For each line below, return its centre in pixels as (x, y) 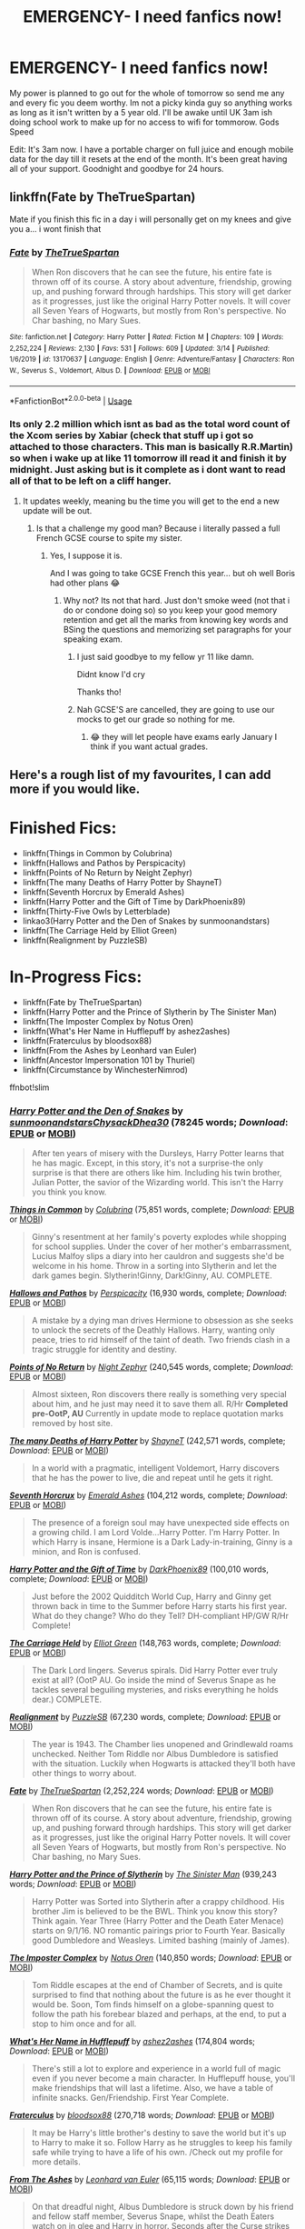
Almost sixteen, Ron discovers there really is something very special (159, 1394)
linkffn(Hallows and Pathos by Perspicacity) (104, 863)
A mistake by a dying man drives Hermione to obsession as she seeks (162, 1321)
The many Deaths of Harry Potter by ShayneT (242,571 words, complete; (148, 1441)
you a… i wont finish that (55, 228)
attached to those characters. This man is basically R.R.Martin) (151, 447)
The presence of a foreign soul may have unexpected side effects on (161, 1523)
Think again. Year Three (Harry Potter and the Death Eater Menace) (157, 1921)
